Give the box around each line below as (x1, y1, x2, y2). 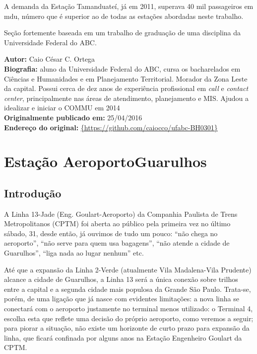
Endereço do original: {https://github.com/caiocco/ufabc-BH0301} (4, 122, 218, 132)
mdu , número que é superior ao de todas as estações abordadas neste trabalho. (4, 10, 244, 21)
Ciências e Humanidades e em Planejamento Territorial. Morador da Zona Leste (4, 73, 248, 84)
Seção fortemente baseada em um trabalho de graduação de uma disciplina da (4, 27, 241, 38)
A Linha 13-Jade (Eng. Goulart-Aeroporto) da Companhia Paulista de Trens (4, 208, 238, 219)
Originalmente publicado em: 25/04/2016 (4, 112, 142, 122)
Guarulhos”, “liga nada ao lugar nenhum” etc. (4, 248, 144, 258)
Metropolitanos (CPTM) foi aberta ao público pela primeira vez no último (4, 218, 231, 229)
